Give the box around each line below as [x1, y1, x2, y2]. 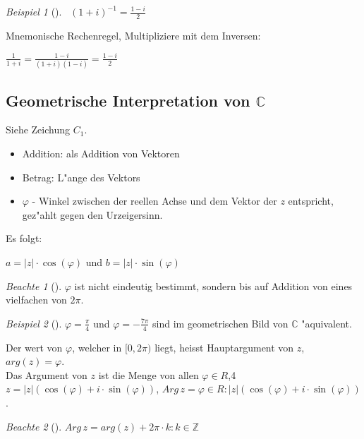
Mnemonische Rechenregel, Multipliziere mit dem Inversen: [6, 28, 261, 42]
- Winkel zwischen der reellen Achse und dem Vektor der [32, 193, 277, 208]
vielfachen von [6, 292, 67, 307]
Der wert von [6, 339, 63, 354]
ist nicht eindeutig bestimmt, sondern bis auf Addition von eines [74, 278, 353, 293]
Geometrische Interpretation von [6, 89, 250, 111]
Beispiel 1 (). [6, 4, 62, 18]
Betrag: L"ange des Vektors [22, 169, 140, 184]
